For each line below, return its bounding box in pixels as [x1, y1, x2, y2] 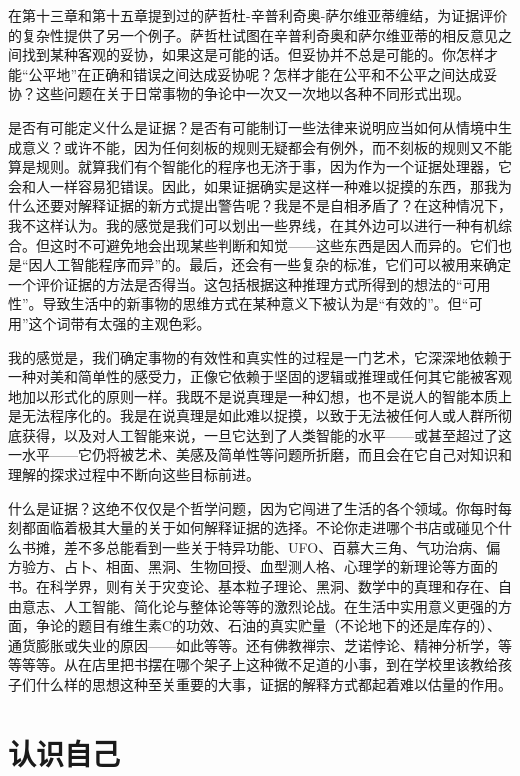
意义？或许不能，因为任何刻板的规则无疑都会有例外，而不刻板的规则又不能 [21, 136, 512, 157]
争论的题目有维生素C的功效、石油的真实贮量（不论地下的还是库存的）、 [35, 615, 502, 636]
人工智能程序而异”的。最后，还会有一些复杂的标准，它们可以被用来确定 [42, 254, 512, 275]
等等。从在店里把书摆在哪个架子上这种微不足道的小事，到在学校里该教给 [21, 654, 498, 675]
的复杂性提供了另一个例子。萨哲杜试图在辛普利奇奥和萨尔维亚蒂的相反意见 [8, 24, 498, 45]
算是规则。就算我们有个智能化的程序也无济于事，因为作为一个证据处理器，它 [8, 156, 512, 177]
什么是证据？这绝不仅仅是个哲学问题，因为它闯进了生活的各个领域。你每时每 [8, 497, 512, 518]
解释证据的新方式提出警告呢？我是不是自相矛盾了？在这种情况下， [77, 195, 512, 216]
